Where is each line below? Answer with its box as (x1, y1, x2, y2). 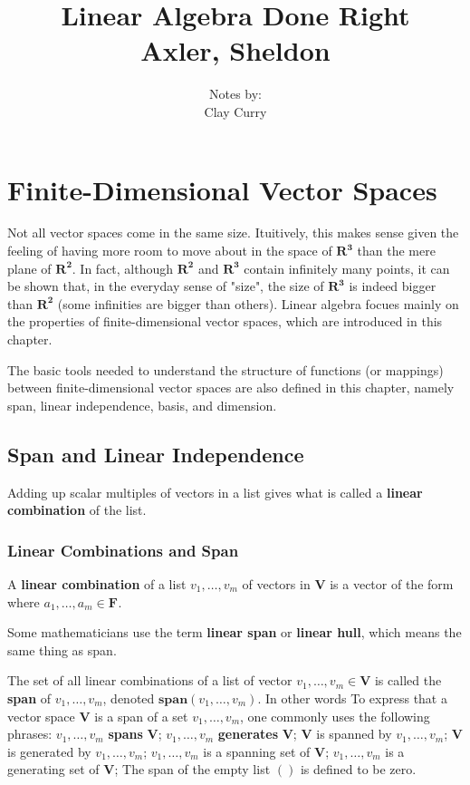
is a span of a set (94, 706, 188, 725)
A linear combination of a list (7, 574, 187, 593)
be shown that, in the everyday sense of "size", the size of (7, 276, 324, 296)
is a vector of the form (330, 574, 454, 593)
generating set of (7, 760, 100, 779)
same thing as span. (7, 640, 117, 659)
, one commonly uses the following (240, 706, 430, 725)
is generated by (7, 741, 91, 761)
